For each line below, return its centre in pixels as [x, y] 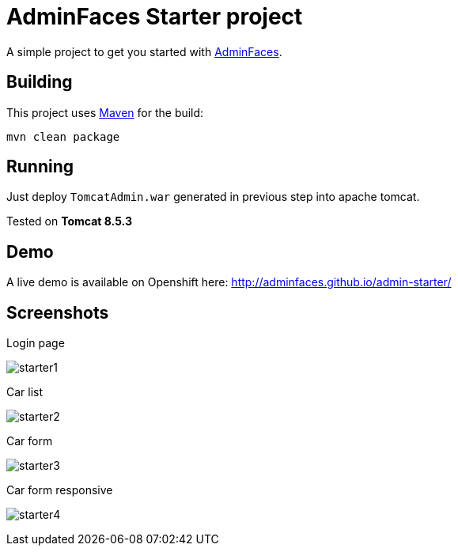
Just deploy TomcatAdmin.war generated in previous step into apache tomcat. [213, 197]
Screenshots [58, 312]
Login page [36, 343]
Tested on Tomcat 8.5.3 [69, 221]
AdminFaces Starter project [155, 17]
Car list [25, 392]
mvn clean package [63, 136]
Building [40, 82]
